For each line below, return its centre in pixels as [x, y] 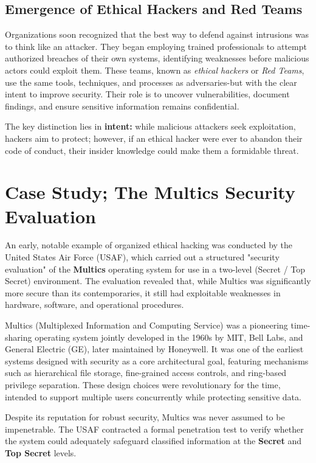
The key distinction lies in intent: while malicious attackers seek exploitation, [150, 126]
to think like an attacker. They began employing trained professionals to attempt [156, 46]
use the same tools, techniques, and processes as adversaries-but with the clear [151, 82]
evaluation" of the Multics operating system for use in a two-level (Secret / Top [155, 269]
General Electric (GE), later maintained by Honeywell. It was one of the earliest [154, 349]
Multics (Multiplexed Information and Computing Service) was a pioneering [146, 325]
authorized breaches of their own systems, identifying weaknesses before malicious [157, 58]
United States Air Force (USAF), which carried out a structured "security [142, 257]
